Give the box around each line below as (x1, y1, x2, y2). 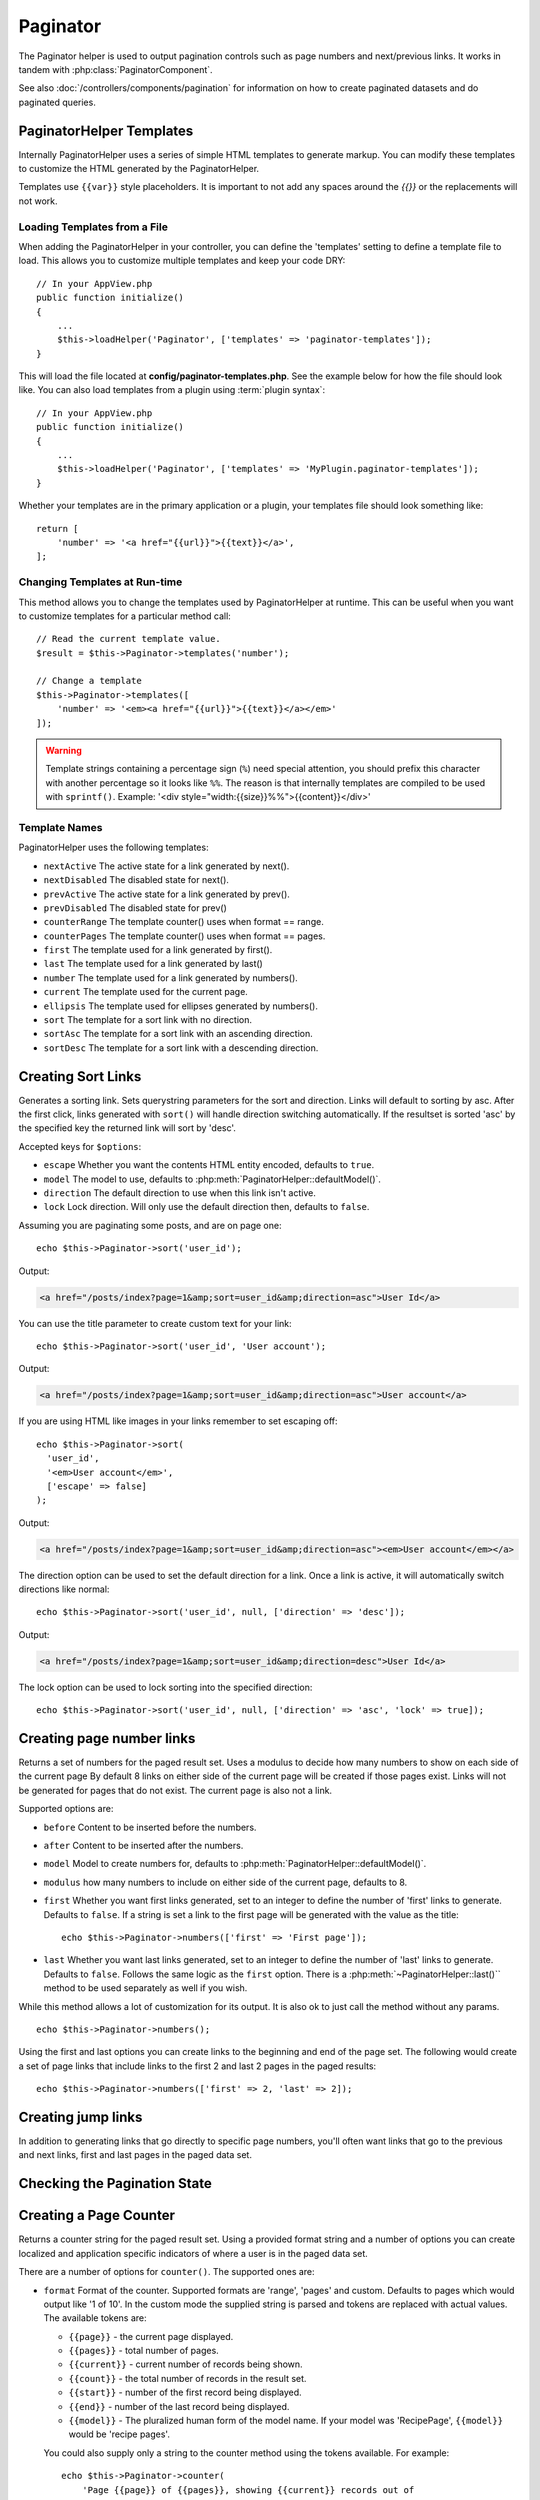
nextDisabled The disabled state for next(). (43, 874, 230, 886)
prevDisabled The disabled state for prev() (43, 901, 227, 914)
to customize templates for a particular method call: (18, 610, 232, 622)
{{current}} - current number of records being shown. (68, 2358, 304, 2370)
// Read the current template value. (36, 633, 222, 645)
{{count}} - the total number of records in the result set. (68, 2372, 307, 2384)
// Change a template (36, 675, 142, 687)
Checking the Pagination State (18, 2175, 212, 2192)
